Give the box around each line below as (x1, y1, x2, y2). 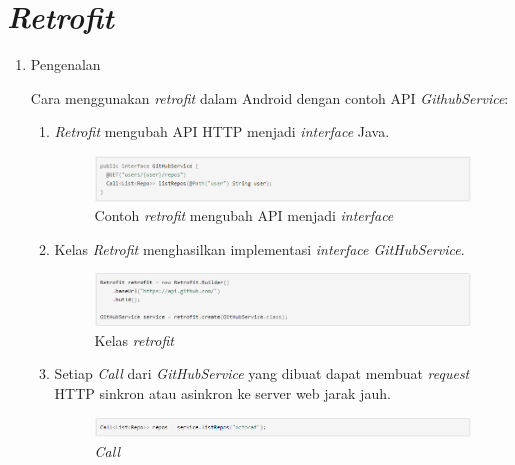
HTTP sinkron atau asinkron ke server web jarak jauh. (54, 383, 391, 404)
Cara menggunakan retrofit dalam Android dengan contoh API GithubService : (30, 87, 509, 108)
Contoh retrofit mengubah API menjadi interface (94, 205, 394, 226)
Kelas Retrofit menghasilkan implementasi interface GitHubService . (54, 238, 465, 259)
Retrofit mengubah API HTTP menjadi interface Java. (54, 121, 390, 142)
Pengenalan (30, 54, 101, 75)
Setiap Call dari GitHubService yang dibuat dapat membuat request (54, 363, 470, 384)
